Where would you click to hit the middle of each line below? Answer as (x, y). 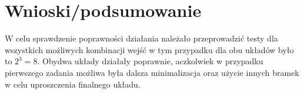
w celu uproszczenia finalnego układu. (73, 84)
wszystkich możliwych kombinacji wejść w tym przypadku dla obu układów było (149, 49)
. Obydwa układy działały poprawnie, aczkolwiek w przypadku (150, 61)
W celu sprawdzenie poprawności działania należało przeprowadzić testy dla (141, 38)
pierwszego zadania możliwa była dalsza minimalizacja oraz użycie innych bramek (152, 72)
